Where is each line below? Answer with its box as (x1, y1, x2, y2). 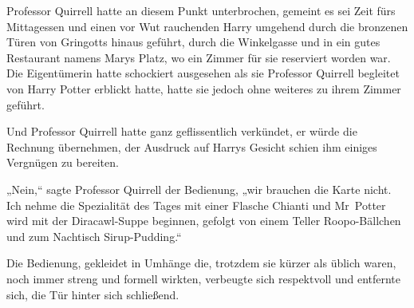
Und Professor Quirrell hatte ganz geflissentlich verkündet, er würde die (6, 123, 357, 140)
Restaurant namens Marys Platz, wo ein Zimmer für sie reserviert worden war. (6, 49, 391, 65)
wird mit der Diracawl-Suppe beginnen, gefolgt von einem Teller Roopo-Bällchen (6, 212, 401, 229)
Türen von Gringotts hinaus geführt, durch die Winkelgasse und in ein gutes (6, 34, 380, 50)
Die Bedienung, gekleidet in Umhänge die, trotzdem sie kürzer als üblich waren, (6, 255, 396, 271)
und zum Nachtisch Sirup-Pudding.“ (6, 227, 182, 244)
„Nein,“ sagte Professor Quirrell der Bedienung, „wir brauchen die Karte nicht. (6, 180, 392, 197)
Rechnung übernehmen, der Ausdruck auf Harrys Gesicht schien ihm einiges (6, 138, 377, 155)
